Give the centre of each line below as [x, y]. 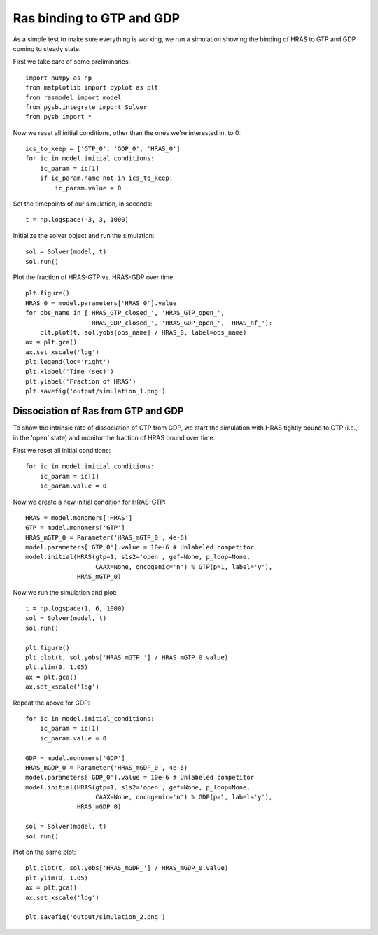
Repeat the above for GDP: [51, 703]
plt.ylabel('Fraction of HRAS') [81, 381]
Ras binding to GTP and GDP [97, 18]
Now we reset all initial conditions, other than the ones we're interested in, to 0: [127, 132]
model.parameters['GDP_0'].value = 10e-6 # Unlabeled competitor [140, 778]
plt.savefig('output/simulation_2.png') [96, 917]
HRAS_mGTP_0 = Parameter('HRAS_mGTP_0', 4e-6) [107, 537]
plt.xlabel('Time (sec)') [70, 372]
